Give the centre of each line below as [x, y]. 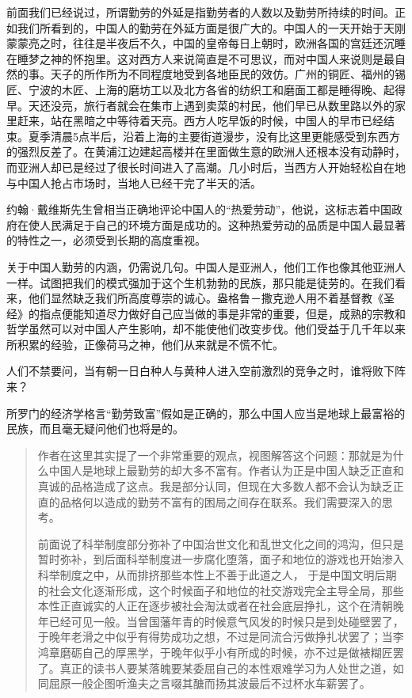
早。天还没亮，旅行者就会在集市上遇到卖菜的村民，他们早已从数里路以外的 [200, 105]
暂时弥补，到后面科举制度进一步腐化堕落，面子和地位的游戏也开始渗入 [221, 559]
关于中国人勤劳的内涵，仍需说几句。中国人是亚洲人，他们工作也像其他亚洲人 [206, 266]
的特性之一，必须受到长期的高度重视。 [106, 240]
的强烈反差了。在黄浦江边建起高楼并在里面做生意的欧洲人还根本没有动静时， [206, 152]
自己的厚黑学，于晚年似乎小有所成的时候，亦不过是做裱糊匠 [237, 652]
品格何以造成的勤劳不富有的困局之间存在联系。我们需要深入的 [221, 501]
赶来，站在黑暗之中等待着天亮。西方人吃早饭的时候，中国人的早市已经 [200, 121]
